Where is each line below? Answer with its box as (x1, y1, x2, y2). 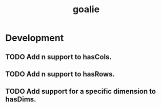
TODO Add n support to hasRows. (5, 70, 115, 78)
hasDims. (5, 95, 36, 104)
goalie (72, 4, 100, 15)
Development (5, 32, 64, 44)
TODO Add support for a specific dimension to (5, 87, 156, 96)
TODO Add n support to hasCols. (5, 52, 112, 61)
